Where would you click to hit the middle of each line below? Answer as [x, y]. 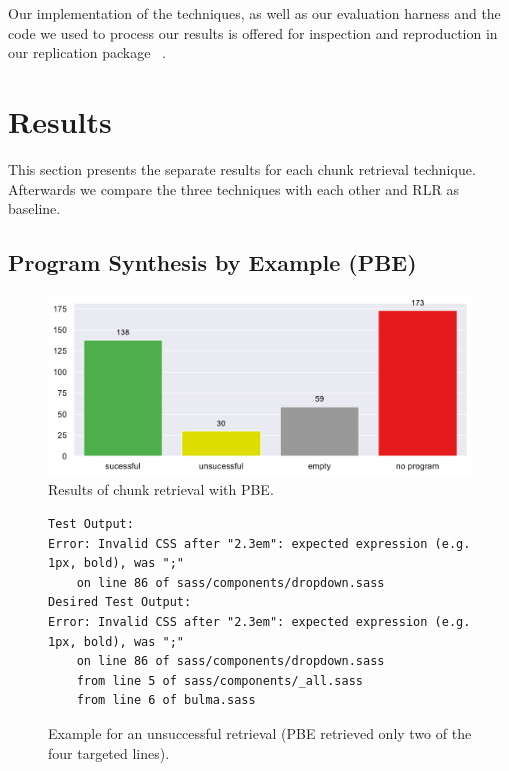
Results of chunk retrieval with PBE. [161, 489]
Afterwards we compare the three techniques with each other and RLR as [233, 188]
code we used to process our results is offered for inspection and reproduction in [253, 32]
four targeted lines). [109, 752]
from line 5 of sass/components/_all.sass [219, 680]
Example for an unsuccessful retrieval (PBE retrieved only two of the [260, 732]
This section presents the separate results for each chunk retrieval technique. [242, 168]
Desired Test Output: [120, 602]
